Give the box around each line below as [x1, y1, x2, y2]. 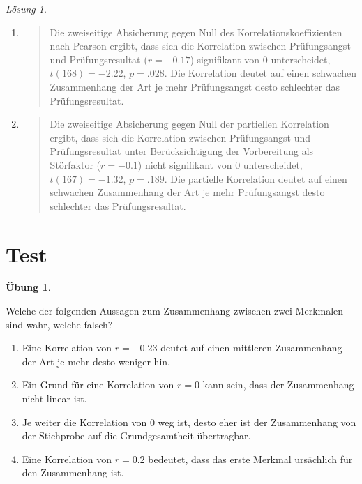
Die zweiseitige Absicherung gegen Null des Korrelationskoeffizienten [50, 24, 342, 39]
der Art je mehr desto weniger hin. [22, 354, 170, 368]
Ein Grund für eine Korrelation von [22, 377, 174, 392]
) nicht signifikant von [137, 157, 232, 172]
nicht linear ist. [22, 391, 87, 405]
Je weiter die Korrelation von [22, 414, 147, 429]
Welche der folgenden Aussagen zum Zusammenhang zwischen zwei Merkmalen [6, 303, 344, 318]
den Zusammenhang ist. [22, 465, 124, 480]
